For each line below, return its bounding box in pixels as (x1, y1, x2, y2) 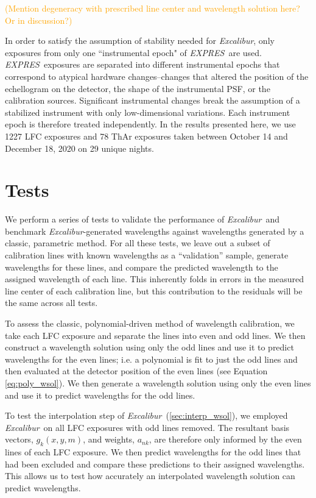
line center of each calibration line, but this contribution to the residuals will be (5, 284, 303, 297)
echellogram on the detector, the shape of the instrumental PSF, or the (5, 82, 270, 94)
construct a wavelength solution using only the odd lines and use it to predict (5, 341, 294, 354)
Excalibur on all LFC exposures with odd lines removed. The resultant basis (5, 421, 290, 433)
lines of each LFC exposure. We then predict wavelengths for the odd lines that (5, 446, 301, 458)
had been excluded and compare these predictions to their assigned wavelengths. (5, 457, 305, 470)
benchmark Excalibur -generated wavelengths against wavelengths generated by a (5, 224, 304, 237)
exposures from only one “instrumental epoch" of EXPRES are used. (5, 46, 262, 59)
